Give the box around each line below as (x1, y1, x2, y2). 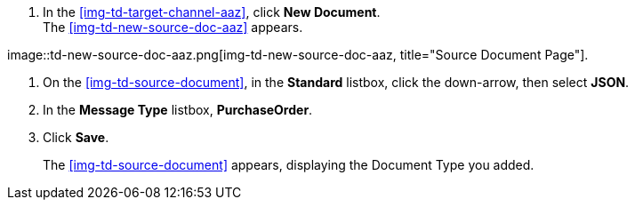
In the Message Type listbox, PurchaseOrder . (43, 102, 313, 117)
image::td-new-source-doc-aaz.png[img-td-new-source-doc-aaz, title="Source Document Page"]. (7, 47, 589, 62)
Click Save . (43, 130, 109, 145)
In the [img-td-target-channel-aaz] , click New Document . (43, 4, 381, 20)
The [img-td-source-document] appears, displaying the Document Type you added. (43, 157, 535, 172)
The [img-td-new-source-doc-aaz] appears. (43, 20, 303, 35)
